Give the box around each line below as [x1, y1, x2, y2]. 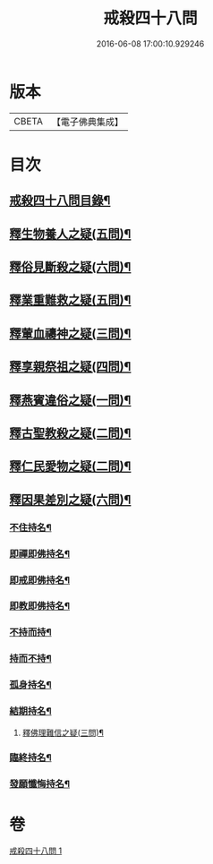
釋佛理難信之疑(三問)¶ [21, 727, 105, 738]
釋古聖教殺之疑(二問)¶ [9, 426, 132, 441]
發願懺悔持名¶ [9, 778, 70, 791]
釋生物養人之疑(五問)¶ [9, 226, 132, 242]
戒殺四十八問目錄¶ [9, 193, 111, 209]
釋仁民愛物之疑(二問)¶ [9, 458, 132, 475]
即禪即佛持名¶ [9, 547, 70, 560]
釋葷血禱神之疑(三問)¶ [9, 326, 132, 341]
